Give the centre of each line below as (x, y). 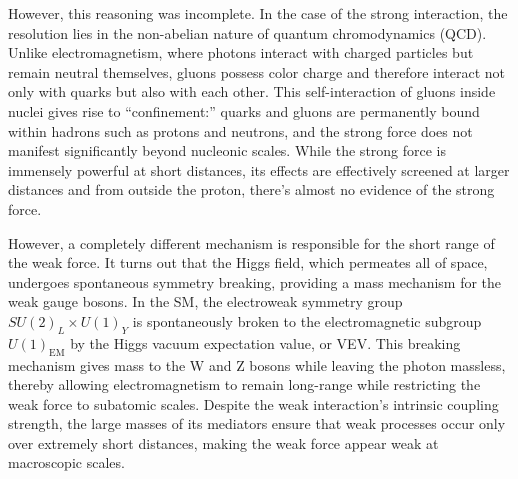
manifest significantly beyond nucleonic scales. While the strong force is (227, 150)
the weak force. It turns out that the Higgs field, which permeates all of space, (248, 262)
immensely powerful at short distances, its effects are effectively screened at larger (259, 169)
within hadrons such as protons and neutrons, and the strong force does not (240, 130)
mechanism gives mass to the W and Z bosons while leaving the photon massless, (257, 364)
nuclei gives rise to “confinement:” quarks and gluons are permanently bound (244, 110)
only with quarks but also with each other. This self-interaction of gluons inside (252, 91)
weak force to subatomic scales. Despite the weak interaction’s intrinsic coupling (253, 403)
